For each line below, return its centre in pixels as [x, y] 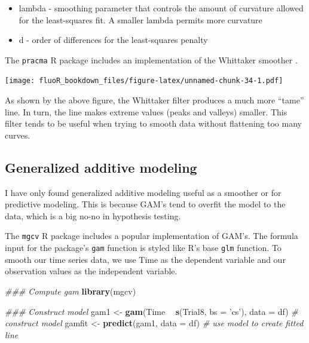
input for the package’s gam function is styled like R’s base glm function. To [143, 248]
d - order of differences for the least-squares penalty [113, 40]
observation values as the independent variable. [91, 271]
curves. [18, 135]
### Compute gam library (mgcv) [71, 291]
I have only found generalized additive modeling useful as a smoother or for [143, 192]
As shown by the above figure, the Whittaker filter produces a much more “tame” [154, 100]
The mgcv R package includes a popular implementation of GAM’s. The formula [152, 236]
